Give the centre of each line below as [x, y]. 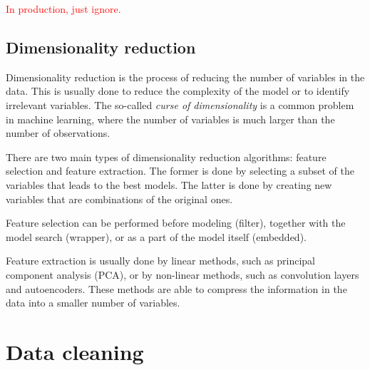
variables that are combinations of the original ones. [119, 199]
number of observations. [58, 133]
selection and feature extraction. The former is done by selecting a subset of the [180, 171]
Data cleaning [75, 351]
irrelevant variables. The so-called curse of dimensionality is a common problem [180, 104]
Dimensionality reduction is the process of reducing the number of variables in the [185, 77]
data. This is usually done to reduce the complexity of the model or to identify [178, 91]
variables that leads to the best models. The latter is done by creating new [169, 184]
